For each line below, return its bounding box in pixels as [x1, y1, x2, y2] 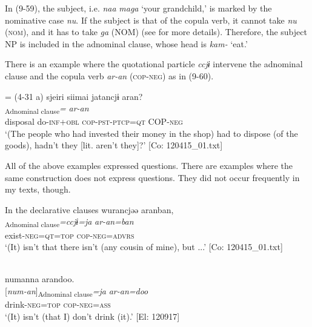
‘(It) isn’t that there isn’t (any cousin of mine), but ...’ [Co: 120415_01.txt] [5, 240, 283, 253]
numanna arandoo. [5, 272, 75, 285]
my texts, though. [5, 183, 71, 196]
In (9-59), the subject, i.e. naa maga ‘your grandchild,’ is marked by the [5, 2, 272, 14]
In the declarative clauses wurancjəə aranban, [5, 203, 174, 216]
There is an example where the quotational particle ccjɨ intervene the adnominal [5, 58, 303, 70]
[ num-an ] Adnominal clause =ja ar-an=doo [5, 284, 148, 299]
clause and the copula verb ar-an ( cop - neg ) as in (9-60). [5, 69, 214, 82]
